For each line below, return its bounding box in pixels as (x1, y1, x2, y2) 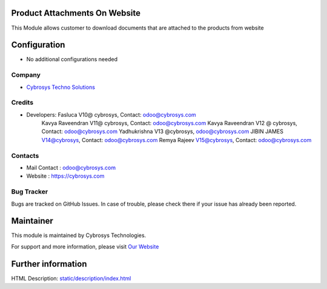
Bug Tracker (11, 187, 48, 196)
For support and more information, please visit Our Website (11, 242, 159, 250)
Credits (11, 99, 33, 107)
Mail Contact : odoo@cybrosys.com (26, 164, 116, 172)
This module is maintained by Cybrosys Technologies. (11, 232, 147, 239)
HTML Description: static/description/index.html (11, 274, 131, 282)
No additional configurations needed (26, 56, 118, 63)
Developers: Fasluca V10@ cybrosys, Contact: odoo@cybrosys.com (26, 111, 196, 118)
